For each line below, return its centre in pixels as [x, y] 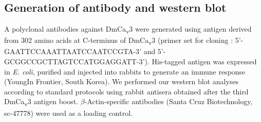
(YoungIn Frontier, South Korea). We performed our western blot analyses [122, 81]
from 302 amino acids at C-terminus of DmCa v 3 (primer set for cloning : [119, 41]
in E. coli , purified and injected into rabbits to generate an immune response [125, 71]
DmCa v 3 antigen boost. [41, 102]
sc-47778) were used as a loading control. [68, 113]
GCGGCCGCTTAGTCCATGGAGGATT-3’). [77, 62]
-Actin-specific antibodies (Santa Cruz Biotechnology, [169, 101]
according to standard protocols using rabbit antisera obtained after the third [126, 91]
